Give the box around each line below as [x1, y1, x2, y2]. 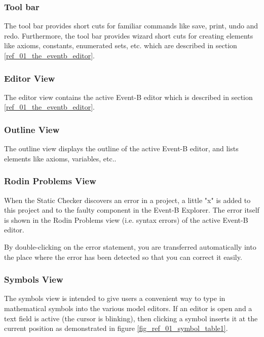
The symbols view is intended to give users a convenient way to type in [4, 293, 225, 304]
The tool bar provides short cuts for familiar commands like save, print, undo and [4, 20, 258, 31]
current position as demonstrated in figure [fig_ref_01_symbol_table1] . [4, 323, 228, 333]
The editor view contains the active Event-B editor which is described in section [4, 91, 253, 102]
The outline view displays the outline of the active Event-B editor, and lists [4, 143, 239, 154]
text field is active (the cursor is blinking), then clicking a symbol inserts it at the [4, 313, 258, 323]
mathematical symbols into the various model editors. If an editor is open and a [4, 303, 252, 313]
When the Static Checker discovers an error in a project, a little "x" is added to [4, 194, 251, 205]
